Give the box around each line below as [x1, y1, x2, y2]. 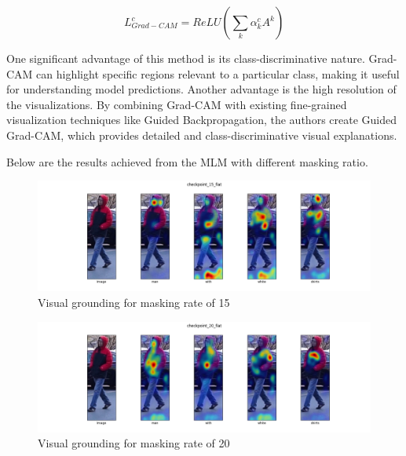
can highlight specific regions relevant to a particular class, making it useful [36, 65, 400, 82]
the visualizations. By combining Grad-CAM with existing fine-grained [6, 96, 347, 112]
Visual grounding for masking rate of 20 [38, 435, 230, 451]
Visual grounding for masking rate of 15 [38, 294, 230, 310]
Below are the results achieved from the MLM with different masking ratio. [6, 153, 368, 170]
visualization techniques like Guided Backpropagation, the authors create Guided [6, 111, 397, 128]
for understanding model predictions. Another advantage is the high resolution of [6, 81, 397, 97]
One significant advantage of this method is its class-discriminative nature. [6, 50, 365, 66]
